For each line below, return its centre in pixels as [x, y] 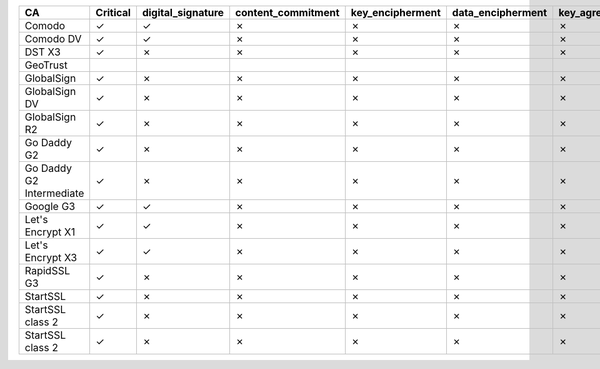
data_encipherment [499, 12]
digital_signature [183, 12]
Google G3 [50, 206]
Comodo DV [53, 38]
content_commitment [287, 12]
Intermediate [54, 193]
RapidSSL [47, 270]
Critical [113, 12]
